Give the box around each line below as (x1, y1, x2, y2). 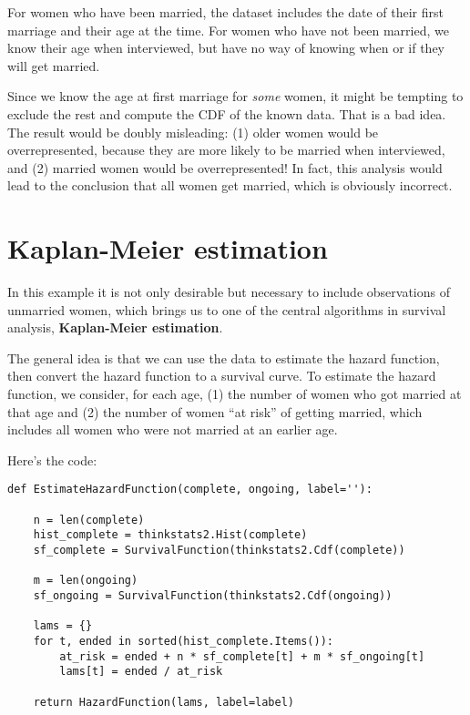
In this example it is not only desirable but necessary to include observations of (7, 282, 450, 301)
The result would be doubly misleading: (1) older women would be (7, 122, 379, 141)
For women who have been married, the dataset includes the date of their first (7, 3, 444, 21)
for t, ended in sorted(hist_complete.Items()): (33, 634, 333, 648)
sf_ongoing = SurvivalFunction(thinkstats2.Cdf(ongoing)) (33, 589, 393, 602)
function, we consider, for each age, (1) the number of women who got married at (7, 384, 462, 403)
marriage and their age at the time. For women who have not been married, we (7, 20, 449, 39)
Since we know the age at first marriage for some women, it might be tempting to (7, 87, 464, 106)
